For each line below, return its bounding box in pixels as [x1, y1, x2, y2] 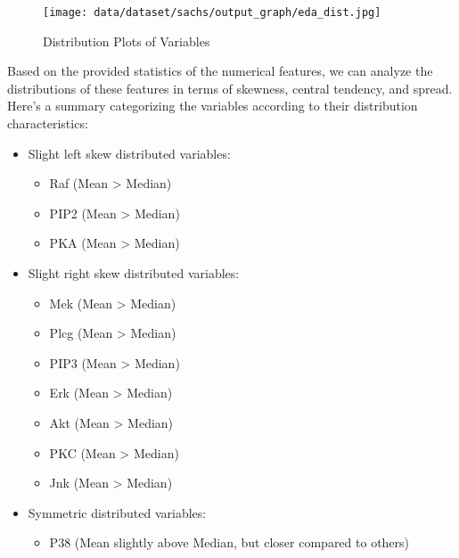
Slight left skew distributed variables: [28, 144, 231, 162]
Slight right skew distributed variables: [28, 264, 240, 282]
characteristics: [7, 114, 88, 133]
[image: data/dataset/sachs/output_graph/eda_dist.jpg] [43, 6, 381, 19]
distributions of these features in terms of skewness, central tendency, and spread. [7, 78, 453, 97]
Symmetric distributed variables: [28, 503, 207, 521]
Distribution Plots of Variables [43, 31, 210, 50]
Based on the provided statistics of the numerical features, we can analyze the [7, 62, 433, 80]
